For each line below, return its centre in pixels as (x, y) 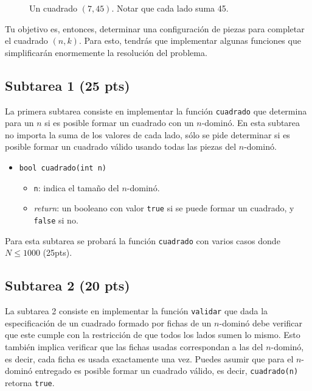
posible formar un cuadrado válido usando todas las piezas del (121, 146)
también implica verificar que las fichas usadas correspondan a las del (134, 346)
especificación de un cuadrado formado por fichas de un (108, 322)
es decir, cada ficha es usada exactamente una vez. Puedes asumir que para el (149, 358)
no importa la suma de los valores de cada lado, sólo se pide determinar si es (147, 134)
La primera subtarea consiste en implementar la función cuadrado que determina (156, 111)
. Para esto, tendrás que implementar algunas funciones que (190, 41)
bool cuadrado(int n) (63, 168)
